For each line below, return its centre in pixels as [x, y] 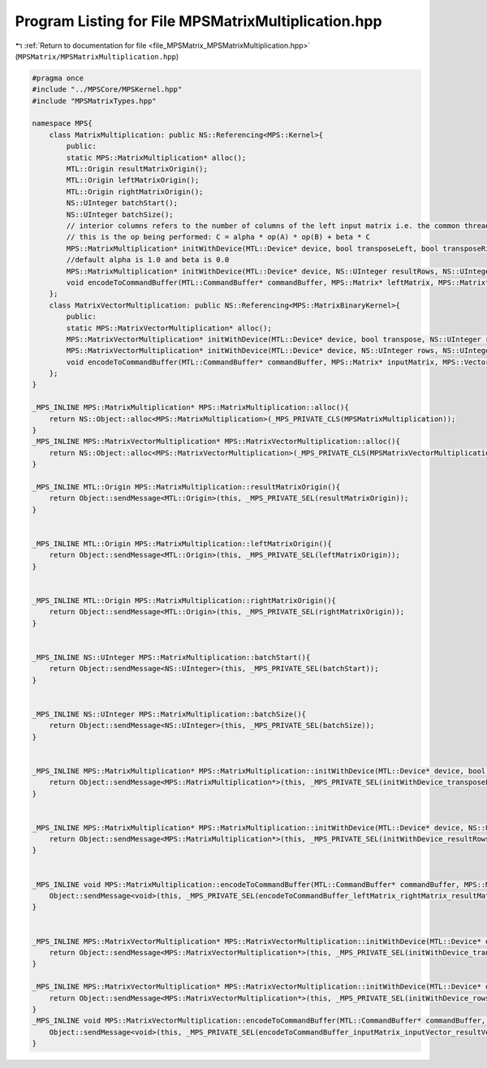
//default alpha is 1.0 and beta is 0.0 [148, 260]
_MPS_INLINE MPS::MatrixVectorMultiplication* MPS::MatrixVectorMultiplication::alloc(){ [216, 441]
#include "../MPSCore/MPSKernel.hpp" [107, 90]
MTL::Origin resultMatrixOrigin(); [137, 169]
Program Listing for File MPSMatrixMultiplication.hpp [198, 21]
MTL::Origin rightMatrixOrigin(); [135, 192]
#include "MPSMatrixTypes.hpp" [95, 101]
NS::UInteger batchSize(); [120, 214]
